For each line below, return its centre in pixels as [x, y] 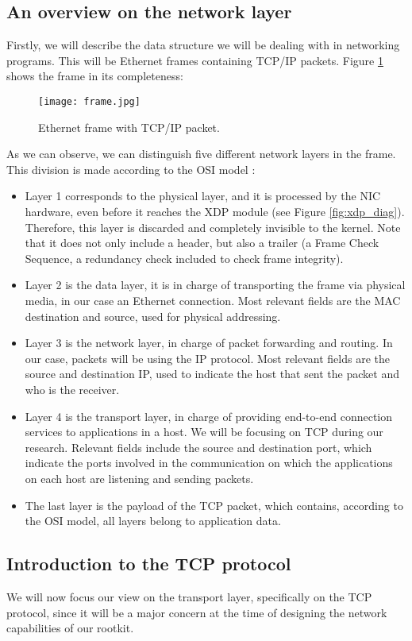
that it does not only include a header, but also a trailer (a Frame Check [202, 243]
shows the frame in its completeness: [95, 76]
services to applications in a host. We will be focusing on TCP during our [204, 432]
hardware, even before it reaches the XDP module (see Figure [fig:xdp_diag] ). [215, 212]
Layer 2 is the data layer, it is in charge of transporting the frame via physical [215, 285]
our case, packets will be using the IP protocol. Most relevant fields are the [207, 358]
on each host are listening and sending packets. [139, 478]
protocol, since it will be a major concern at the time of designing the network [197, 612]
